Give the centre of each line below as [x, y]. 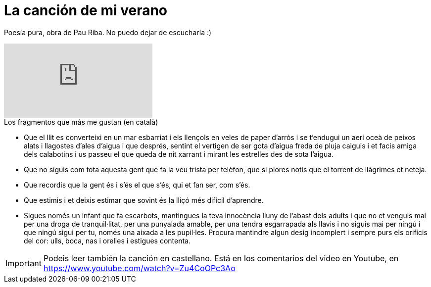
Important [24, 263]
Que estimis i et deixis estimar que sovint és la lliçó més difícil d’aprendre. [144, 200]
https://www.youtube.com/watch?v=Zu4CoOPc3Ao [139, 268]
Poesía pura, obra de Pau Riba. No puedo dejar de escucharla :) [108, 32]
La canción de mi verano [86, 10]
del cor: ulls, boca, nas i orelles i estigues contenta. [107, 240]
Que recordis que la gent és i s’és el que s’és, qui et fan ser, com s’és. [137, 185]
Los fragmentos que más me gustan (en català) [81, 122]
